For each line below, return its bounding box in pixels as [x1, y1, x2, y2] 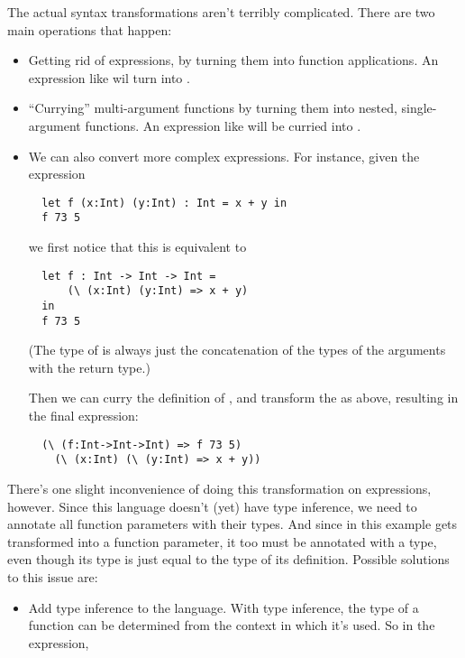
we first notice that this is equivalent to [28, 237, 247, 256]
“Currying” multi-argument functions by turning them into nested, [28, 98, 397, 117]
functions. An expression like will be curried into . [85, 116, 361, 134]
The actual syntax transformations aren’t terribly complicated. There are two [7, 3, 435, 21]
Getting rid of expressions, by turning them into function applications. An [28, 51, 439, 70]
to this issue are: [7, 567, 98, 586]
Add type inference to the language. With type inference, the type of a [28, 598, 419, 616]
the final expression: [28, 406, 139, 425]
